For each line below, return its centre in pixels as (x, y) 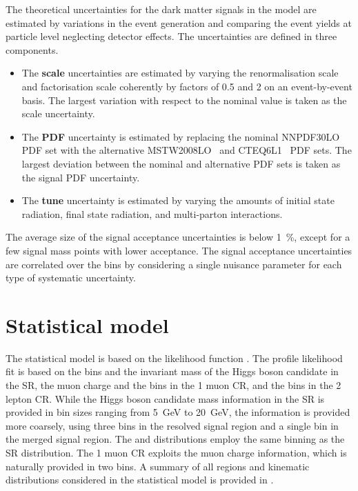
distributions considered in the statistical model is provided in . (140, 480)
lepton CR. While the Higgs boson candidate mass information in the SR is (165, 398)
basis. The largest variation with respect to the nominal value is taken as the (184, 100)
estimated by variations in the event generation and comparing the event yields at (179, 22)
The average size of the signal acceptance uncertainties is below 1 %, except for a (178, 237)
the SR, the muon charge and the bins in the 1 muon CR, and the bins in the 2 (173, 385)
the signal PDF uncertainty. (81, 177)
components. (32, 49)
